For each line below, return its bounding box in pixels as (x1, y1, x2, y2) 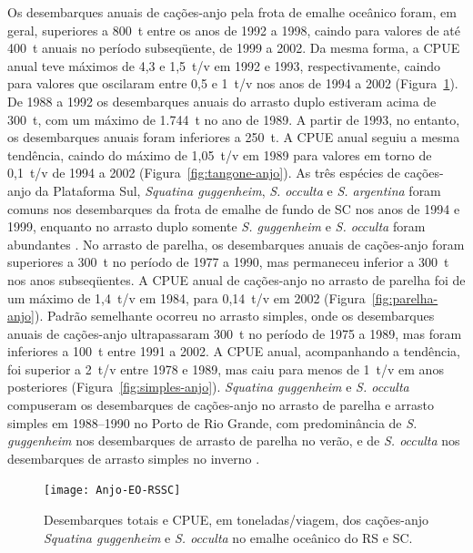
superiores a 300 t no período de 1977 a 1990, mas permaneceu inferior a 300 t (7, 252, 449, 271)
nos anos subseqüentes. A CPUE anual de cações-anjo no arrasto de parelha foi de (7, 270, 466, 289)
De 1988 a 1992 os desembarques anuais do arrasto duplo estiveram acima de (7, 91, 437, 110)
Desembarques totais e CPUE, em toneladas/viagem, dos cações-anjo (44, 510, 428, 529)
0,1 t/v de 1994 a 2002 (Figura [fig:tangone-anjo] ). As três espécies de (7, 163, 400, 182)
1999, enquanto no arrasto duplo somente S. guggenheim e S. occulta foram (7, 217, 426, 236)
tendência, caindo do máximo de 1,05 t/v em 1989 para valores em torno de (7, 145, 432, 164)
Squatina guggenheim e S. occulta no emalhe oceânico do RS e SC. (44, 527, 413, 547)
